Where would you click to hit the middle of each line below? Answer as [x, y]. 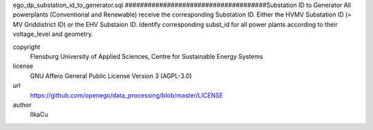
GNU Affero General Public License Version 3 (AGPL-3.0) [111, 75]
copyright [27, 47]
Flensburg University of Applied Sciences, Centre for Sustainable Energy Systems [146, 56]
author [22, 104]
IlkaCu [39, 115]
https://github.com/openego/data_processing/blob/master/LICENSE [127, 95]
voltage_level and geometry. [53, 34]
